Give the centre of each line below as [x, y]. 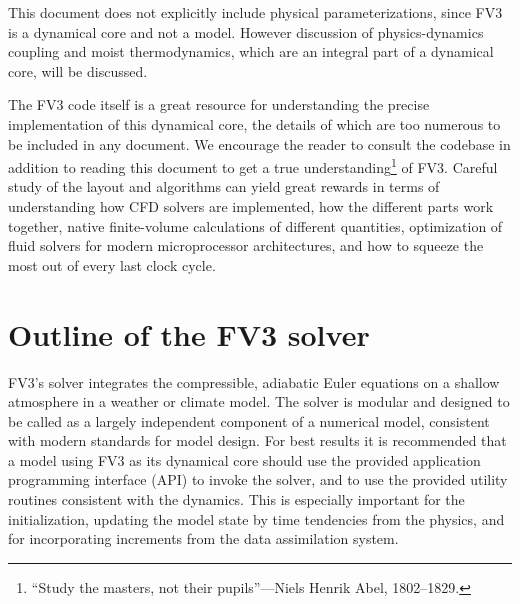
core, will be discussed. [78, 70]
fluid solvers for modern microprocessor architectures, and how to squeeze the [246, 245]
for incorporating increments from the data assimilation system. [203, 538]
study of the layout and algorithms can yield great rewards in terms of [224, 186]
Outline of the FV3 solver [189, 333]
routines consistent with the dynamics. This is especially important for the [236, 499]
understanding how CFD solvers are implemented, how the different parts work [251, 206]
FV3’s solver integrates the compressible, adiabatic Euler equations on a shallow [254, 381]
